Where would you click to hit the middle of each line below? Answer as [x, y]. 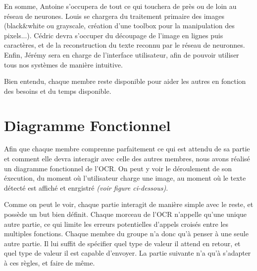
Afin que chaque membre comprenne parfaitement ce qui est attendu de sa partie [127, 149]
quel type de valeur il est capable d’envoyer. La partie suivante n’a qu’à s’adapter [128, 253]
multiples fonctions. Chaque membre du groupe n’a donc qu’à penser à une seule [126, 234]
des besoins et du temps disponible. [58, 91]
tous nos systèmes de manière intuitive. [63, 64]
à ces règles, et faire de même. [50, 263]
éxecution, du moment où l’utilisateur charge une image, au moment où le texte [125, 178]
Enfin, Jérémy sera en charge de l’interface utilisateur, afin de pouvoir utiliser [122, 54]
